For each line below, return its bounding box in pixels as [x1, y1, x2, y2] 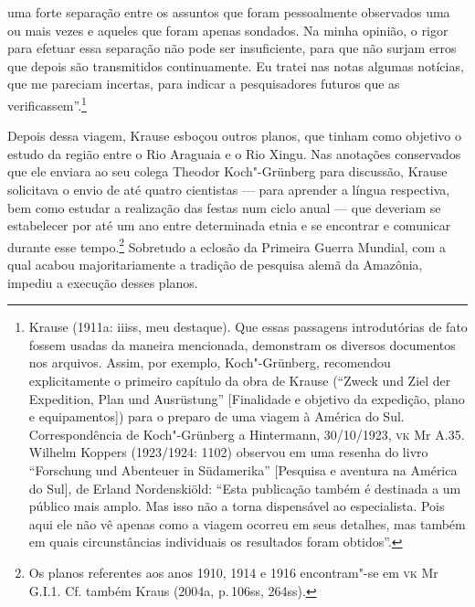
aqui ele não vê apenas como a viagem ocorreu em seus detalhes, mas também [28, 514, 466, 533]
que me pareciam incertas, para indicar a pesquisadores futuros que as [7, 74, 400, 93]
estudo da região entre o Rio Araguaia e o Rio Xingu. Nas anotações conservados [7, 144, 461, 163]
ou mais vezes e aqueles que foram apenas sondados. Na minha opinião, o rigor [7, 20, 449, 39]
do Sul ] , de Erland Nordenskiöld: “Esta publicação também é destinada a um [28, 478, 461, 497]
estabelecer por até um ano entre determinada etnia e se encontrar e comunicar [7, 216, 451, 235]
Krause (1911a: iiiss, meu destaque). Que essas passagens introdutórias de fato [28, 317, 468, 336]
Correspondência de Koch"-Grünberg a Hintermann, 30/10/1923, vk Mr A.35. [28, 424, 465, 443]
